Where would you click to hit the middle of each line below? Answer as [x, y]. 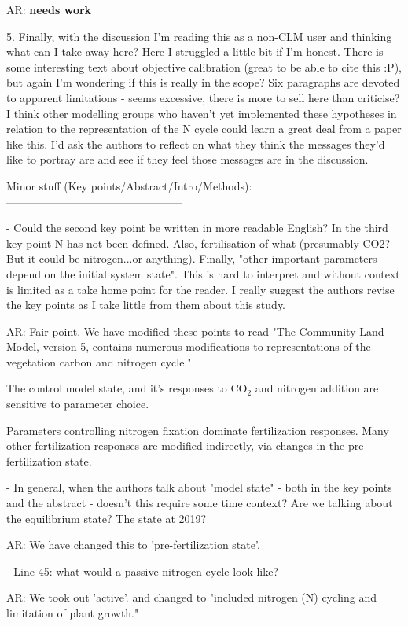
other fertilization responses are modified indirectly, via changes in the [176, 446]
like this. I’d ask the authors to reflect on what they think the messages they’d [196, 144]
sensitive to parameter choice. [78, 404]
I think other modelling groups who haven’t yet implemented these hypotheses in [202, 113]
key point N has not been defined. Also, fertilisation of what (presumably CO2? [198, 243]
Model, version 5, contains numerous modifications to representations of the [189, 346]
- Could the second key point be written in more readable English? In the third [197, 228]
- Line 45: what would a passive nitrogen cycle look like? [143, 571]
